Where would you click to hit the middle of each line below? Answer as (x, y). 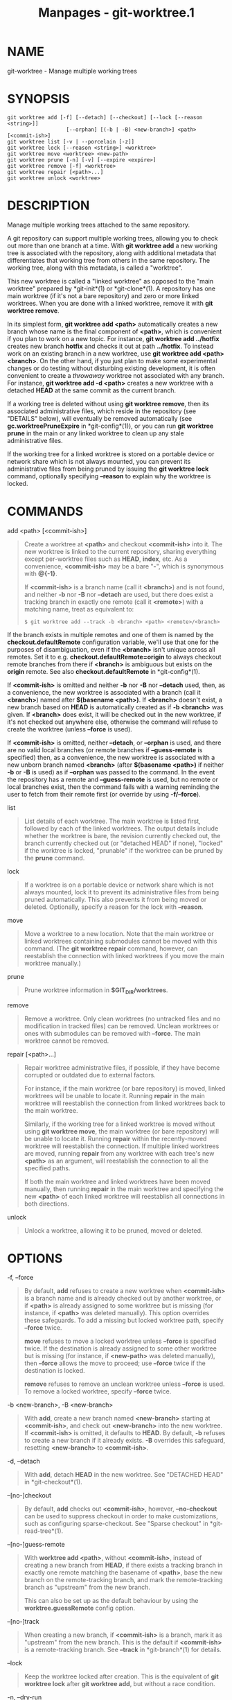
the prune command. (54, 858)
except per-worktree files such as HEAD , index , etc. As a (106, 559)
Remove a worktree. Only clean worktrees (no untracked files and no (122, 1018)
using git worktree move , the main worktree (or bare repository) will (122, 1131)
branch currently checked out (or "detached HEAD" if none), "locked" (124, 843)
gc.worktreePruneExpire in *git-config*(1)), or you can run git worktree (110, 426)
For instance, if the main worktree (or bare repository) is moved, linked (125, 1088)
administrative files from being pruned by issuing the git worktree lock (108, 469)
